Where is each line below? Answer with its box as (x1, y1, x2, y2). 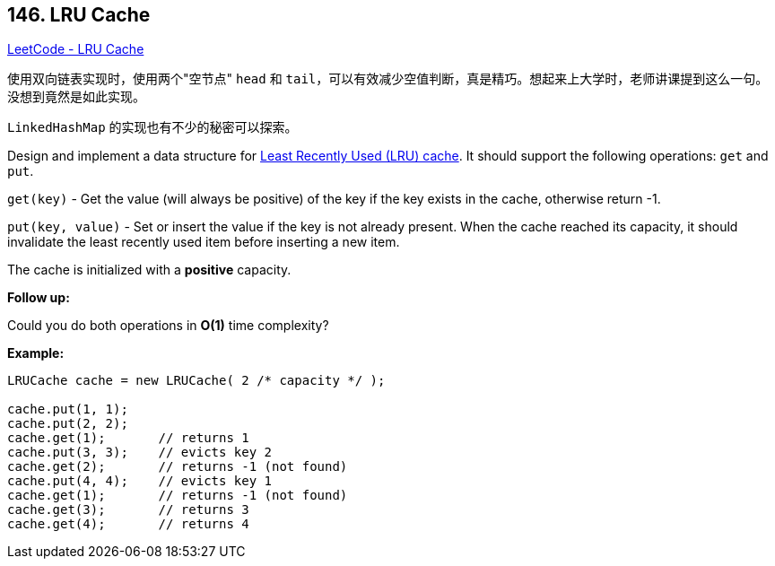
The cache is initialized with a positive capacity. (7, 262, 292, 278)
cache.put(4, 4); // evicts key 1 (7, 474, 273, 489)
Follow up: (7, 290, 70, 306)
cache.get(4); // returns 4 (7, 517, 249, 532)
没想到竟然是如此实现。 (7, 89, 145, 105)
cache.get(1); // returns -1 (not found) (7, 488, 348, 503)
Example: (7, 345, 65, 361)
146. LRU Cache (7, 4, 151, 26)
